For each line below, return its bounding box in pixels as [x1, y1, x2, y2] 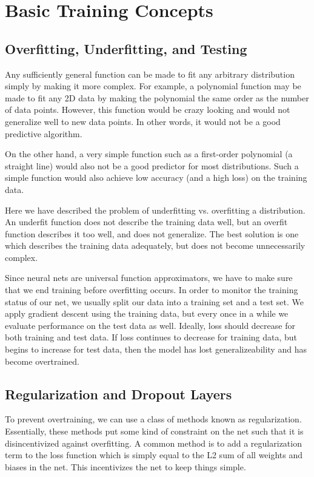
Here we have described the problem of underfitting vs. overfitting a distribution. [5, 203, 306, 216]
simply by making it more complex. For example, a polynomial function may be [5, 79, 301, 92]
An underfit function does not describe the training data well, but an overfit [5, 215, 288, 228]
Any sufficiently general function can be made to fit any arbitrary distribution [5, 67, 295, 80]
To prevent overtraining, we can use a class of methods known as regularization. [5, 413, 302, 425]
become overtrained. [5, 354, 79, 367]
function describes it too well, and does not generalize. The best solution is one [5, 227, 299, 240]
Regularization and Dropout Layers [5, 384, 232, 403]
